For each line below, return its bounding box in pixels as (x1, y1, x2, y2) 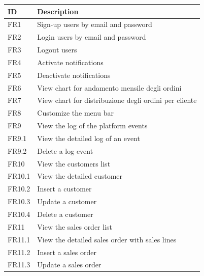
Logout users (37, 44, 77, 55)
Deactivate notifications (37, 69, 111, 80)
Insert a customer (37, 183, 92, 194)
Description (37, 6, 79, 16)
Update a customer (37, 196, 97, 207)
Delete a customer (37, 209, 93, 219)
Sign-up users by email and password (37, 19, 152, 30)
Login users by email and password (37, 32, 146, 42)
